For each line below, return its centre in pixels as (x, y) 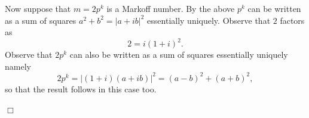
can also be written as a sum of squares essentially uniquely (179, 55)
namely (18, 66)
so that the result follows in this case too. (81, 88)
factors (292, 20)
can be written (274, 8)
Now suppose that (38, 8)
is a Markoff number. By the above (171, 8)
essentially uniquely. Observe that (209, 20)
